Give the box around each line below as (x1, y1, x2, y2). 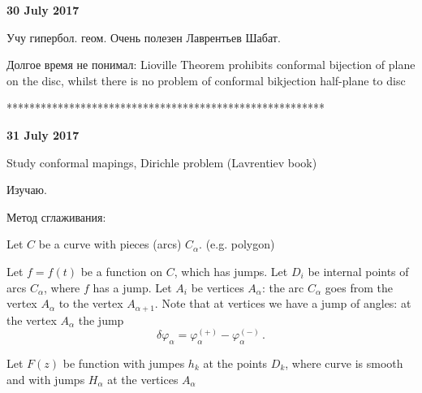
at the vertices (107, 370, 179, 387)
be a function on (80, 262, 163, 279)
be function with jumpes (62, 354, 185, 371)
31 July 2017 (6, 126, 80, 143)
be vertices (191, 279, 244, 296)
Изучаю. (6, 181, 47, 198)
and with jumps (6, 370, 85, 387)
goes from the (325, 279, 394, 296)
